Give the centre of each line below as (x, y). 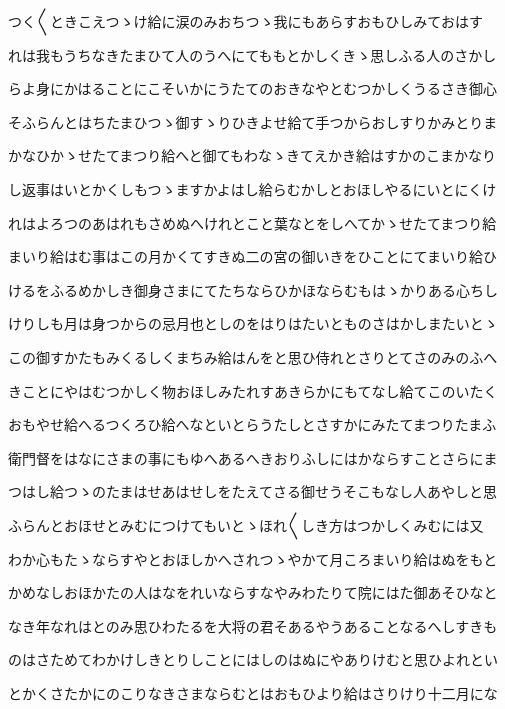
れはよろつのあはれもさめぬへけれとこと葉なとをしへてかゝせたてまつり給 (252, 222)
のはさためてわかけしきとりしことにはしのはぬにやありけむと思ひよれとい (253, 659)
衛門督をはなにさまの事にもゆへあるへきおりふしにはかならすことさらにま (253, 457)
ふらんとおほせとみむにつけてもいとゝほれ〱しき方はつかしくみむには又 (246, 524)
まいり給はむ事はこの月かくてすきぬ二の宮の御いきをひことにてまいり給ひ (252, 256)
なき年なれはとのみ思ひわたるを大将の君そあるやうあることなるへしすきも (253, 625)
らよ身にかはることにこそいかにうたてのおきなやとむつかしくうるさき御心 (252, 88)
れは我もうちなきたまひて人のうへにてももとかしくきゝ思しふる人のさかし (252, 54)
